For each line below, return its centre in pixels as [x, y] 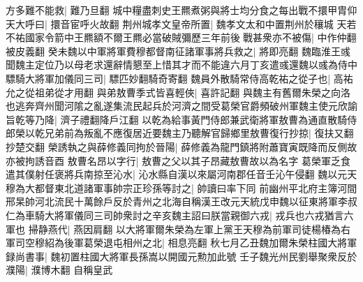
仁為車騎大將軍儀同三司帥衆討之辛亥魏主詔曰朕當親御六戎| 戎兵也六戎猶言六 [180, 215]
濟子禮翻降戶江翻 [99, 119]
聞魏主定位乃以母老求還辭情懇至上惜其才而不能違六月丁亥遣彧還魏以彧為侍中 [181, 65]
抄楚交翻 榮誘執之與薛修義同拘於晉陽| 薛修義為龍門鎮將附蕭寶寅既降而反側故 [181, 146]
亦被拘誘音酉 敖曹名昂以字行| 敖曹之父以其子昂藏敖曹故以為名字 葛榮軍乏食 [178, 160]
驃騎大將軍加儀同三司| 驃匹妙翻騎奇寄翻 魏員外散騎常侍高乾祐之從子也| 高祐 [179, 78]
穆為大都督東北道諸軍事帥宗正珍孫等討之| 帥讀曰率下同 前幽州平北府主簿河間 [181, 187]
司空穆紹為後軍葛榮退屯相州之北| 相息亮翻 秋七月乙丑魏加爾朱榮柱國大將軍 [186, 243]
